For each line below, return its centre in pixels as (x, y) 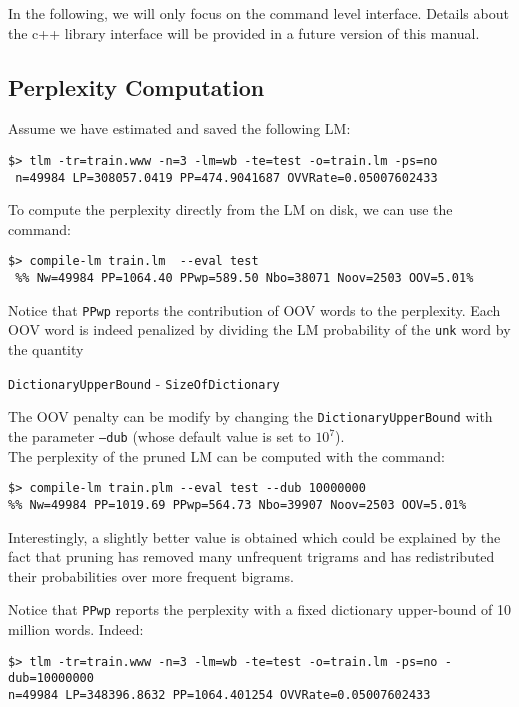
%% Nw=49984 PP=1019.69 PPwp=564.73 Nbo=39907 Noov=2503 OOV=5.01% (237, 504)
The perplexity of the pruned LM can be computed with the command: (227, 455)
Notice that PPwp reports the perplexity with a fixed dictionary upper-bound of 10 (260, 609)
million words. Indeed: (76, 629)
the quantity (46, 349)
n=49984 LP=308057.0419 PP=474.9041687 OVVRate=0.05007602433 (226, 177)
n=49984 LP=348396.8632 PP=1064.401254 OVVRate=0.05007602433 (219, 694)
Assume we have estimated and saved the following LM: (179, 128)
